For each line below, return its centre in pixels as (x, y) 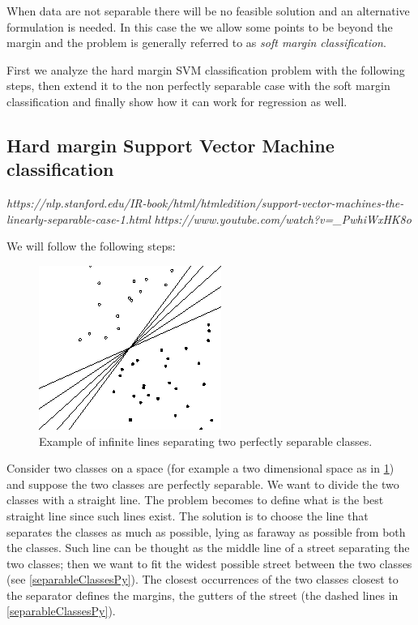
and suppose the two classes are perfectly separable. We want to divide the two (203, 484)
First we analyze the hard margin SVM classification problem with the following (206, 69)
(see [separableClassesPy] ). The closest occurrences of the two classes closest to (203, 579)
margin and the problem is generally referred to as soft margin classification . (196, 43)
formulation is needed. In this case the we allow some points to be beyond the (200, 26)
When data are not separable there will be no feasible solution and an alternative (208, 11)
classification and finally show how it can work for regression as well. (177, 101)
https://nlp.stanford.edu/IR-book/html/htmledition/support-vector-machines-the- (205, 203)
